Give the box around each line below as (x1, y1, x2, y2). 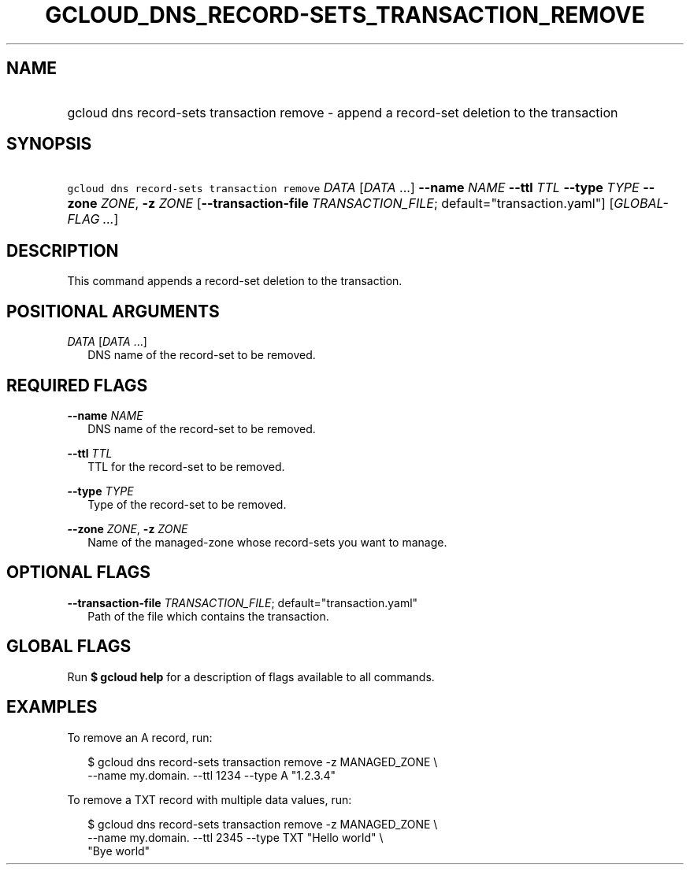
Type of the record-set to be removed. (87, 497, 287, 511)
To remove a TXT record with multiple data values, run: (67, 792, 352, 806)
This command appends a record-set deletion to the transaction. (67, 274, 402, 288)
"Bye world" (87, 843, 150, 858)
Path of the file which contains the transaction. (87, 609, 329, 623)
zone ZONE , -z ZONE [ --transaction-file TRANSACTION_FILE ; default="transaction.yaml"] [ (67, 195, 614, 212)
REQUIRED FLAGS (6, 375, 148, 395)
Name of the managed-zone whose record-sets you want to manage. (87, 535, 447, 549)
